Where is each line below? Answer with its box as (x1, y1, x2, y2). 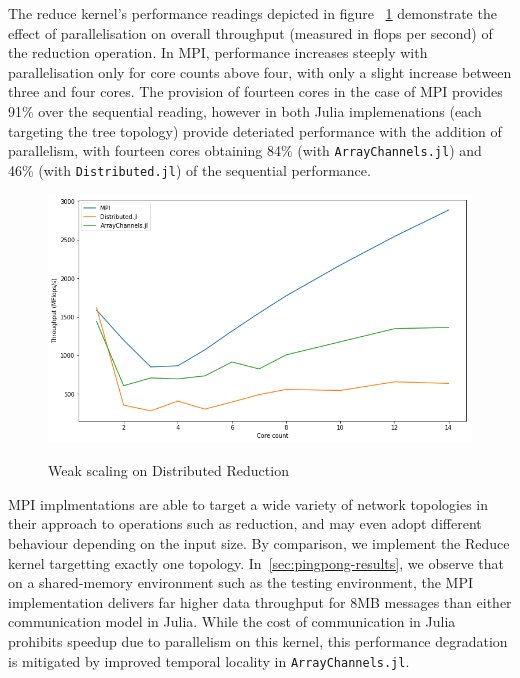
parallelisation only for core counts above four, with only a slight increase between (8, 61, 512, 82)
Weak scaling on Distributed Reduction (48, 460, 289, 481)
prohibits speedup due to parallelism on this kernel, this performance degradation (8, 630, 508, 651)
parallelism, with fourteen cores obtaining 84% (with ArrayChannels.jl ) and (8, 140, 482, 161)
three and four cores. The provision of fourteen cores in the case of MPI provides (8, 81, 503, 102)
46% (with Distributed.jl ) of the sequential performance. (8, 159, 371, 180)
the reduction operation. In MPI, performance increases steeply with (8, 42, 428, 63)
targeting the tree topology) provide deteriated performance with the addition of (8, 120, 502, 141)
